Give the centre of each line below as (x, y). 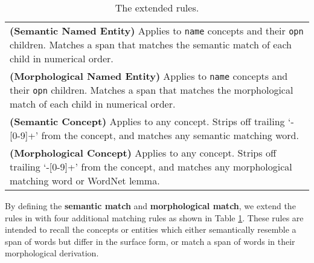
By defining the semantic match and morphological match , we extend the (150, 206)
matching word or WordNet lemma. (85, 180)
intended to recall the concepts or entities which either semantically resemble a (151, 229)
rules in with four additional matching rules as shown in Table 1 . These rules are (154, 217)
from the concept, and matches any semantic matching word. (170, 135)
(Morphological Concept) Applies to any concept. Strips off (143, 153)
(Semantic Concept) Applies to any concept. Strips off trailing (147, 121)
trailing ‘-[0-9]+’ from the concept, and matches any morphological (151, 167)
